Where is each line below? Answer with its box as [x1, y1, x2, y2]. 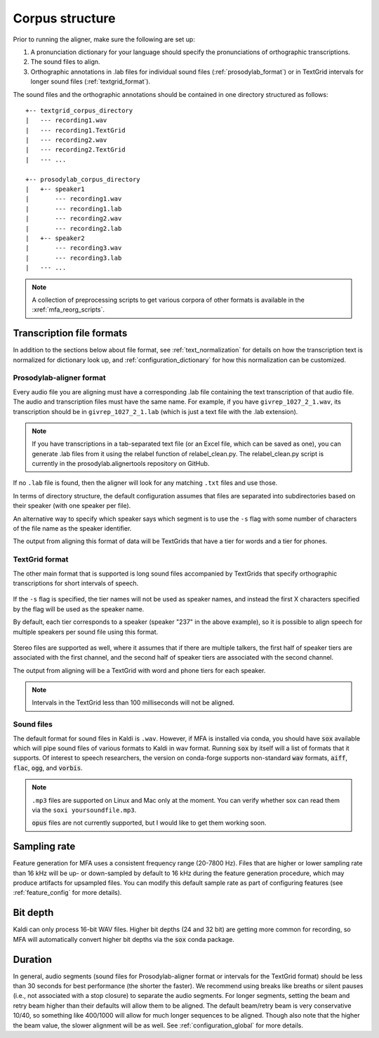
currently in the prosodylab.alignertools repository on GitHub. [32, 460, 210, 468]
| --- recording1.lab [25, 204, 122, 213]
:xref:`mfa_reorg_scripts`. [32, 305, 105, 314]
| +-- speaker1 [25, 185, 85, 193]
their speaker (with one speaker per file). [13, 502, 131, 510]
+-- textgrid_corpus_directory [25, 106, 133, 114]
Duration [13, 953, 53, 965]
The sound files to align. [30, 58, 101, 66]
